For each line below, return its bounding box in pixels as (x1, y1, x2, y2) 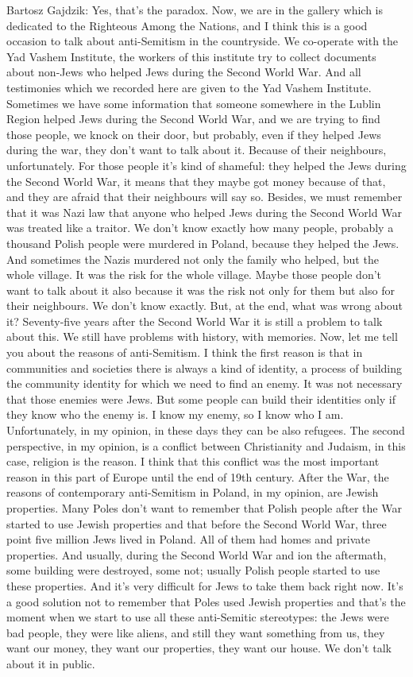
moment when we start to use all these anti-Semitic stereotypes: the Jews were (6, 609, 389, 625)
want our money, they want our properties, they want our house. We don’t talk (6, 640, 392, 656)
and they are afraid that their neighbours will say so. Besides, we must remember (6, 188, 403, 205)
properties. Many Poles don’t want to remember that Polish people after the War (6, 500, 402, 516)
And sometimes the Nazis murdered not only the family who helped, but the (6, 250, 379, 267)
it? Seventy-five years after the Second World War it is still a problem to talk (6, 312, 383, 329)
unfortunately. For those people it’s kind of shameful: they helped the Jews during (6, 157, 407, 173)
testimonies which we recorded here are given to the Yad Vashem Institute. (6, 79, 372, 95)
